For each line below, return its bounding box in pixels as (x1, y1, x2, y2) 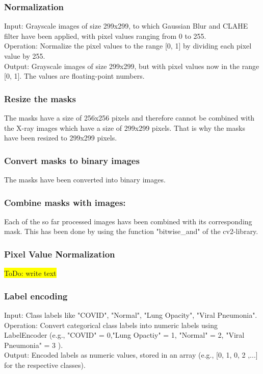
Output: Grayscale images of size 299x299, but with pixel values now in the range (4, 60, 259, 71)
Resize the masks (4, 92, 76, 105)
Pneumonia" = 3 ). (4, 339, 63, 350)
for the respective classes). (4, 360, 86, 370)
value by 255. (4, 51, 45, 61)
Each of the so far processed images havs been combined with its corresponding (4, 216, 252, 226)
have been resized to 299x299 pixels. (4, 132, 117, 143)
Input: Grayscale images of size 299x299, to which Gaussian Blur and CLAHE (4, 20, 248, 31)
